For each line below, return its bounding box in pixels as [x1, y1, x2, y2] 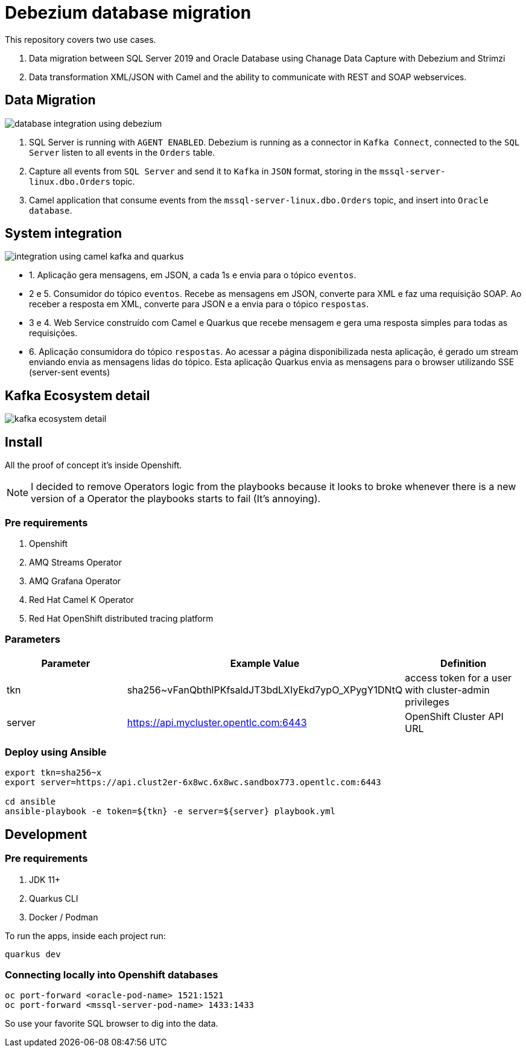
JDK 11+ [29, 874, 61, 885]
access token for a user [405, 671, 512, 684]
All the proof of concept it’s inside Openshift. [5, 460, 182, 471]
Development [5, 826, 87, 842]
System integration [5, 226, 122, 241]
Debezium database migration [5, 2, 252, 23]
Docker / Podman [29, 911, 98, 922]
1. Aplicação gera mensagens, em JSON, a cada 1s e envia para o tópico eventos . [29, 270, 356, 281]
